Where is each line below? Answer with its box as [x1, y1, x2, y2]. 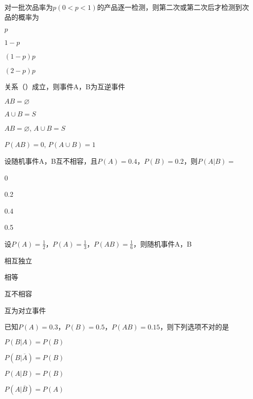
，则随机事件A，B [133, 238, 192, 249]
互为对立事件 [4, 305, 46, 315]
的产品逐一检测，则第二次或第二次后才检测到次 [97, 2, 249, 12]
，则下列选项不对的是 [160, 322, 229, 332]
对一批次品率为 [4, 2, 53, 12]
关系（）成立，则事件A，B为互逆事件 [4, 81, 125, 92]
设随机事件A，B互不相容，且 [4, 155, 98, 166]
